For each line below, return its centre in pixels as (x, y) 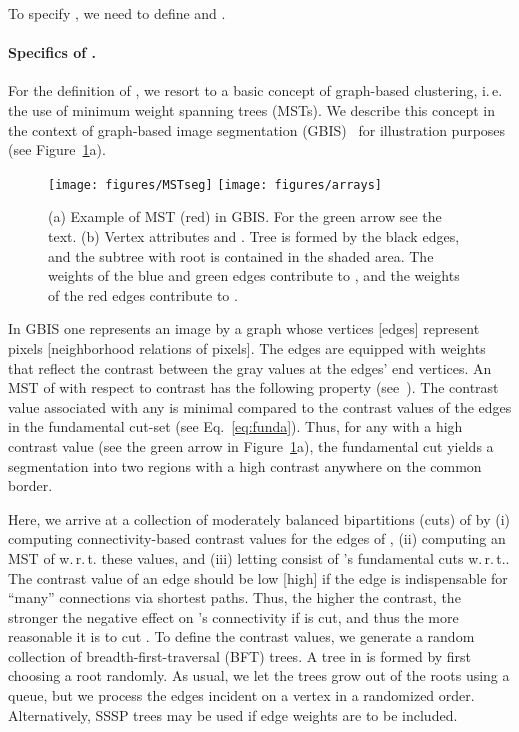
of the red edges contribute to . (143, 294)
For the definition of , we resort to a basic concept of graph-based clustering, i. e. (255, 90)
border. (30, 485)
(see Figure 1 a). (57, 149)
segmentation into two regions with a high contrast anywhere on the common (245, 465)
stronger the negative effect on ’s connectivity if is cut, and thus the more (233, 616)
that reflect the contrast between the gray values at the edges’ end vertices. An (250, 367)
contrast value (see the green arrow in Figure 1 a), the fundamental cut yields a (251, 445)
